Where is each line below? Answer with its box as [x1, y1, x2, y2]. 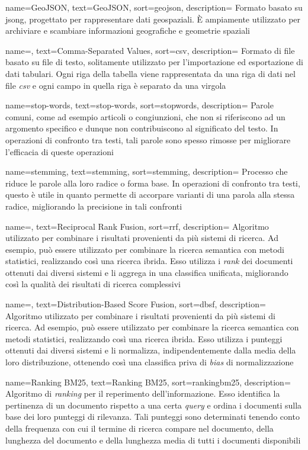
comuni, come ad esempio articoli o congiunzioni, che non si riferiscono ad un [5, 110, 285, 123]
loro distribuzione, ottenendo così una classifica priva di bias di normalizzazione [5, 356, 294, 368]
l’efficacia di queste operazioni [5, 145, 114, 157]
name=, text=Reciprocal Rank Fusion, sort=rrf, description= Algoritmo [5, 220, 269, 232]
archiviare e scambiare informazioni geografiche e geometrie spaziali [5, 24, 250, 37]
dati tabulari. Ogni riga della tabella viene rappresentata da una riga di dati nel [5, 67, 296, 79]
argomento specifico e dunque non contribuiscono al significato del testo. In [5, 122, 278, 134]
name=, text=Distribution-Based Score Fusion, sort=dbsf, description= [5, 298, 266, 310]
